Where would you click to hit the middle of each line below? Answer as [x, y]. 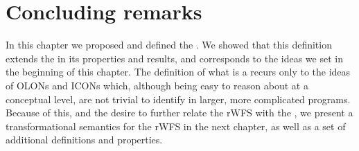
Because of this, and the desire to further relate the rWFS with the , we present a [179, 113]
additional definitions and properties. [84, 140]
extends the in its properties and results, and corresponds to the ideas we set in [174, 58]
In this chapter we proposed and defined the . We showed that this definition [169, 45]
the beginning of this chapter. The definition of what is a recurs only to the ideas [178, 72]
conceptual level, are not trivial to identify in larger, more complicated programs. [178, 99]
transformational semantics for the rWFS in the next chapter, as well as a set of [176, 126]
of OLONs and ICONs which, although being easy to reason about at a [157, 85]
